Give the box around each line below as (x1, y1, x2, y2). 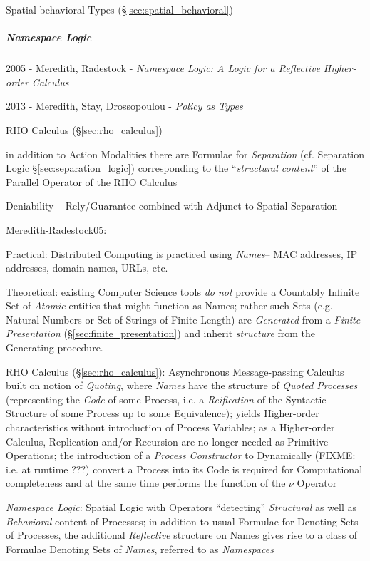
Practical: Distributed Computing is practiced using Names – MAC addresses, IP (6, 246, 358, 261)
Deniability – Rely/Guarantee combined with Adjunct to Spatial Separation (6, 198, 338, 213)
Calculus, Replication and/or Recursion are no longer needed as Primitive (6, 433, 329, 448)
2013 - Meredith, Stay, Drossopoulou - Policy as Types (6, 98, 243, 113)
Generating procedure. (6, 340, 103, 355)
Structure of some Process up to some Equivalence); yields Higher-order (6, 406, 319, 421)
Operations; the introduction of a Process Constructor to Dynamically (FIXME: (6, 448, 356, 463)
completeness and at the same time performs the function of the (6, 475, 286, 490)
